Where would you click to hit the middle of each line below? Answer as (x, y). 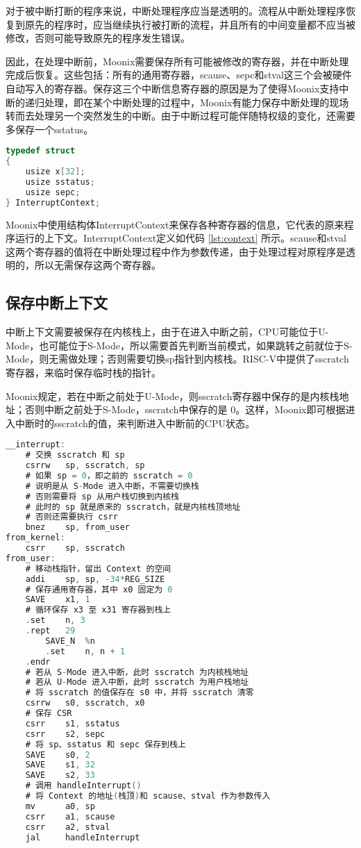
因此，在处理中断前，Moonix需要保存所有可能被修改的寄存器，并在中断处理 (177, 61)
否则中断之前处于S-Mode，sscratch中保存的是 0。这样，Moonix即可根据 (185, 409)
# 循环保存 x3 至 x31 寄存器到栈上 (98, 610)
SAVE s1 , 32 (60, 765)
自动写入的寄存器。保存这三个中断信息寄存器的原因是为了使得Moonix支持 (173, 88)
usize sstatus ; (60, 182)
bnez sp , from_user (77, 527)
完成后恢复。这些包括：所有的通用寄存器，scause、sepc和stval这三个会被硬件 (179, 75)
